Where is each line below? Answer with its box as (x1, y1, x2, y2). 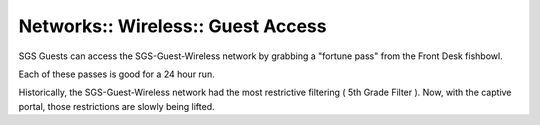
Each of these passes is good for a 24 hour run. (18, 68, 215, 80)
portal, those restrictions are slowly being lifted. (18, 100, 215, 112)
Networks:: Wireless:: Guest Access (18, 15, 327, 37)
